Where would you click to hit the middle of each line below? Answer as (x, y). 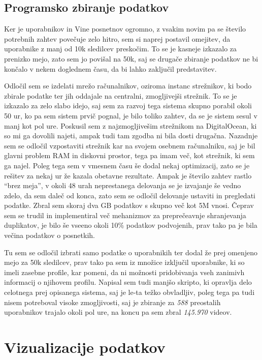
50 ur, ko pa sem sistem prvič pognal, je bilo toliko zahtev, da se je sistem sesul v (131, 115)
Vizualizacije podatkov (85, 347)
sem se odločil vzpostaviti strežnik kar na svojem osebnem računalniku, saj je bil (130, 145)
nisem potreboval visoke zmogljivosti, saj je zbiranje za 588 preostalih (112, 302)
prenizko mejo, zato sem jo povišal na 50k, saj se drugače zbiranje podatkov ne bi (131, 58)
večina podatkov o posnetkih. (50, 235)
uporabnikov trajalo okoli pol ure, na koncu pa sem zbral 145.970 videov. (118, 312)
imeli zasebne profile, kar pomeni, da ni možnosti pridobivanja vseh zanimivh (124, 272)
